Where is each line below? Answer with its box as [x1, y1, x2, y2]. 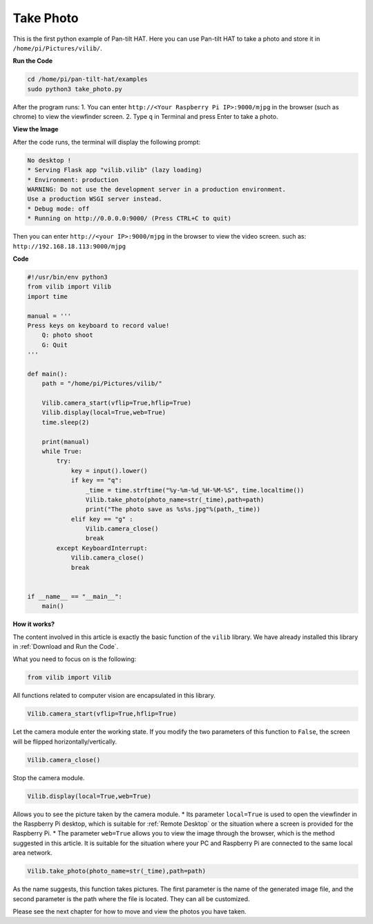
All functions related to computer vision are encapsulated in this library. [12, 692, 216, 700]
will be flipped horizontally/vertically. [12, 737, 117, 746]
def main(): [27, 370, 68, 378]
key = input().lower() [70, 467, 148, 474]
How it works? [12, 620, 55, 629]
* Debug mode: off [27, 205, 90, 212]
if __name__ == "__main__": [27, 592, 122, 600]
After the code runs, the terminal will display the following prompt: [12, 138, 201, 146]
